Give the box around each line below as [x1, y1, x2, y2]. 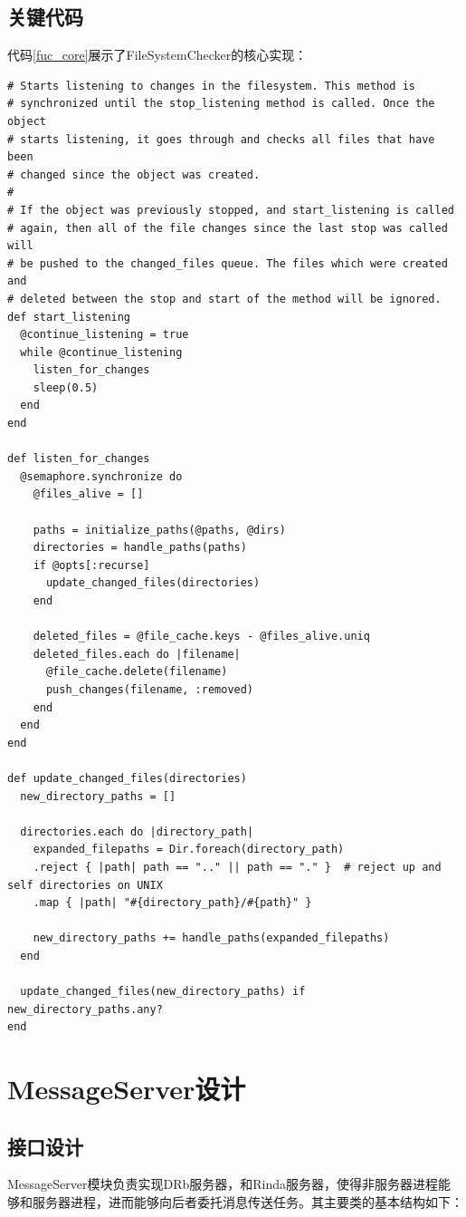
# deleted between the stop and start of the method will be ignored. [7, 292, 442, 305]
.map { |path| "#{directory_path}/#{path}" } [33, 896, 312, 910]
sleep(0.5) [33, 381, 99, 394]
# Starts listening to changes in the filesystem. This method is [7, 79, 416, 92]
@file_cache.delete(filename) [45, 665, 228, 679]
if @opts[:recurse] [33, 558, 150, 572]
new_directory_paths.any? [7, 1002, 163, 1016]
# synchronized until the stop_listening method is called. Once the [7, 97, 435, 111]
